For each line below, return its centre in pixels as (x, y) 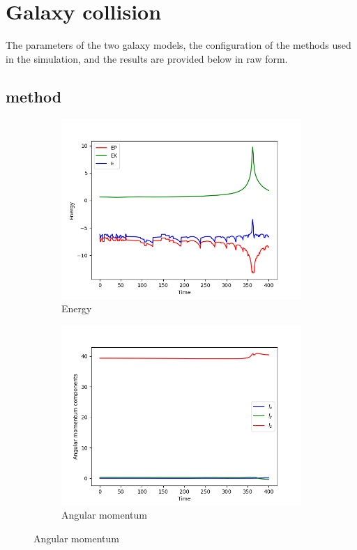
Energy (77, 308)
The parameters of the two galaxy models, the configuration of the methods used (178, 45)
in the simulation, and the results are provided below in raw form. (147, 58)
